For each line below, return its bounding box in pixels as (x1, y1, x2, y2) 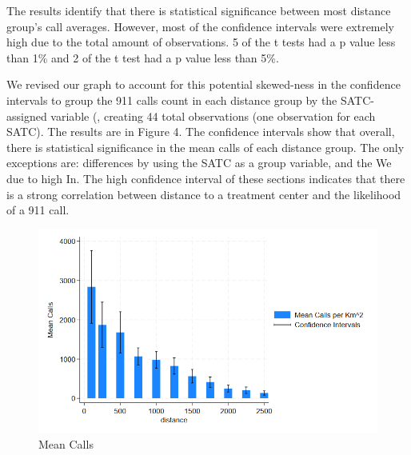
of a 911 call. (6, 202, 70, 218)
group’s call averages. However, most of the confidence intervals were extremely (6, 18, 395, 34)
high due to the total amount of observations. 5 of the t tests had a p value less (6, 34, 396, 50)
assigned (6, 107, 47, 124)
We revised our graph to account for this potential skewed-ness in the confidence (6, 76, 401, 93)
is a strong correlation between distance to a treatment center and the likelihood (6, 186, 401, 202)
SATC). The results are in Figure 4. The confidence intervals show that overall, (6, 123, 395, 140)
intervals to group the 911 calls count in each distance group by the (6, 91, 337, 108)
